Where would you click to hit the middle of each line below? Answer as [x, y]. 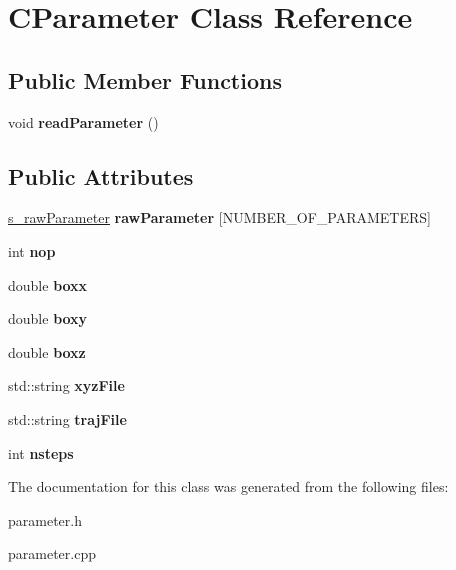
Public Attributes [101, 175]
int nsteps [41, 452]
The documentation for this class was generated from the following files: [228, 486]
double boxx [48, 284]
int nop [32, 250]
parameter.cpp [52, 553]
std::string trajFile [67, 418]
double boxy [48, 318]
